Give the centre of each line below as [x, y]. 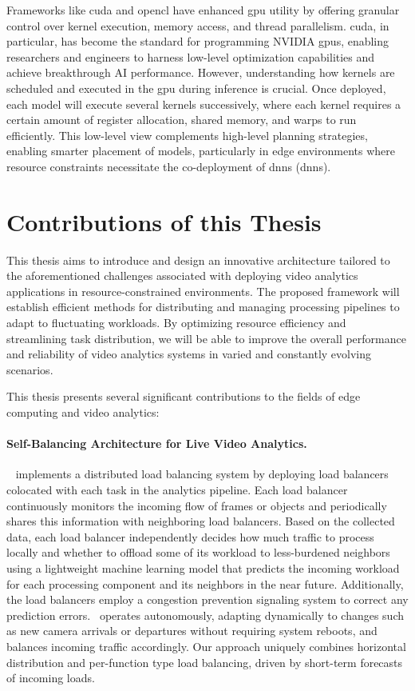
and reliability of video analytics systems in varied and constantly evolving [189, 354]
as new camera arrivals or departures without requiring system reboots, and [192, 631]
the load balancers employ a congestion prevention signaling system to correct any [207, 599]
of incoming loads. [51, 678]
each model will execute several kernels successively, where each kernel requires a [204, 104]
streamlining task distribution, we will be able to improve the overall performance [206, 338]
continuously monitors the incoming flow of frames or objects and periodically [197, 505]
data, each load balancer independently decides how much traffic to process [190, 536]
